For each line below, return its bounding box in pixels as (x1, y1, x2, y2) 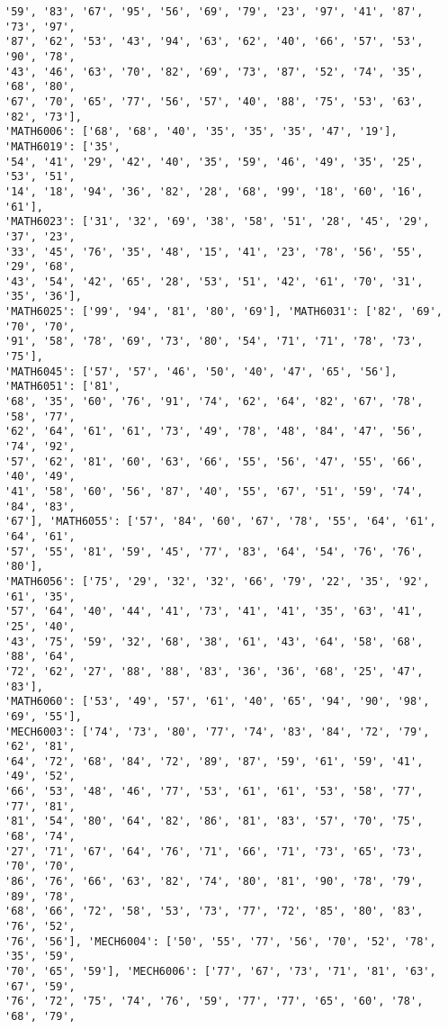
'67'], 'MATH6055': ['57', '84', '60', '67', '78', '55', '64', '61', (4, 515, 436, 528)
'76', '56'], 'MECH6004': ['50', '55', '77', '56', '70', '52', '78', (4, 934, 436, 948)
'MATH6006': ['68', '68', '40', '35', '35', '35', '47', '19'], (4, 125, 398, 139)
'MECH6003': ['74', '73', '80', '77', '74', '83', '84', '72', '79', (4, 725, 430, 738)
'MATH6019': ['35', (4, 140, 121, 153)
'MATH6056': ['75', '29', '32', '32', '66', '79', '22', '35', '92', (4, 574, 430, 588)
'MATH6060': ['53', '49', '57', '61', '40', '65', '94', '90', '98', (4, 695, 430, 709)
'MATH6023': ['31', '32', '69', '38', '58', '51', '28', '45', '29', (4, 215, 430, 229)
